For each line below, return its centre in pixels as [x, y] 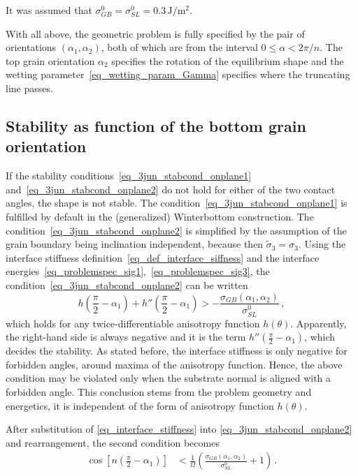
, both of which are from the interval [179, 47]
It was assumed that [49, 10]
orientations [31, 47]
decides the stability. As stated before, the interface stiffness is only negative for [177, 351]
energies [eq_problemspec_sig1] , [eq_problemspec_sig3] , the [138, 271]
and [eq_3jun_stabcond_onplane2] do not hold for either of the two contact [171, 189]
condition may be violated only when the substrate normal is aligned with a [169, 378]
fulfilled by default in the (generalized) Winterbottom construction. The [160, 216]
